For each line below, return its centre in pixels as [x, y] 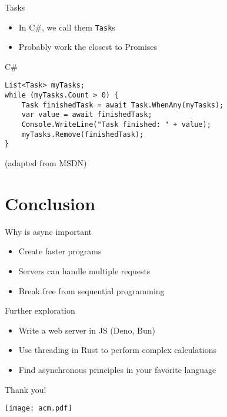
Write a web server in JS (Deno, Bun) [87, 330]
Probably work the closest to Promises [88, 47]
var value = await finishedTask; [87, 115]
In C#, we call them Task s [67, 27]
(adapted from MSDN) [46, 163]
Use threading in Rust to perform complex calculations [117, 350]
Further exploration [40, 310]
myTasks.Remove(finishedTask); [83, 134]
